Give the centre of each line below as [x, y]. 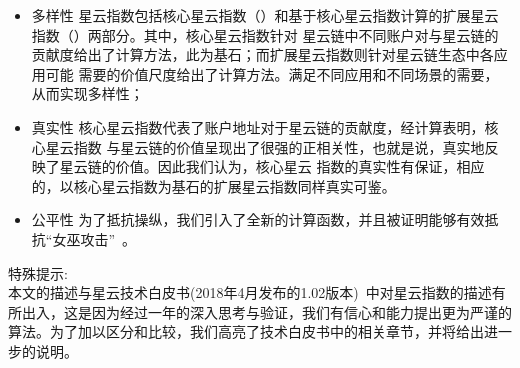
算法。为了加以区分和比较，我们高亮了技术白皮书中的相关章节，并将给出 [246, 331]
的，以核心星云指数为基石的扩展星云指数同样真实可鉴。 [213, 185]
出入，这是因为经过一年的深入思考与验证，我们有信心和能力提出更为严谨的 [266, 311]
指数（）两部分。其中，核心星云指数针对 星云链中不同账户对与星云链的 [265, 34]
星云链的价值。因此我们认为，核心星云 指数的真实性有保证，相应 [272, 166]
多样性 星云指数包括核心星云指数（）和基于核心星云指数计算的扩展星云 [265, 15]
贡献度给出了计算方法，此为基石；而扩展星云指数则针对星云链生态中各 [262, 54]
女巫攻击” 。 [94, 238]
